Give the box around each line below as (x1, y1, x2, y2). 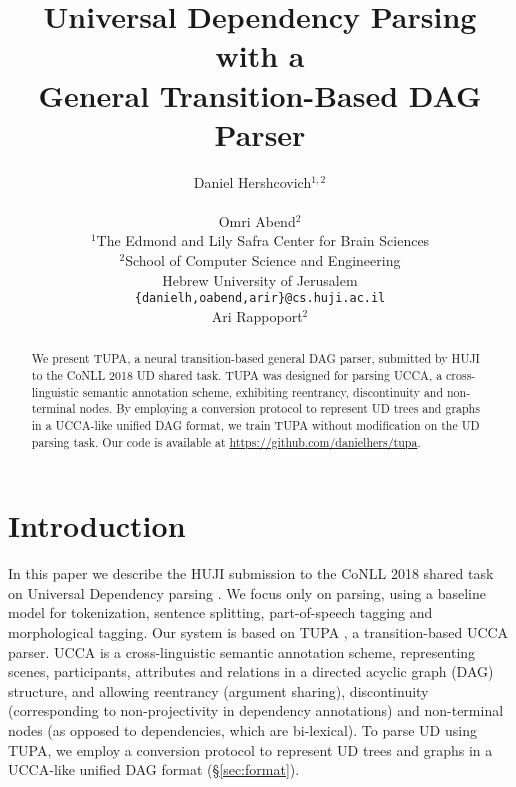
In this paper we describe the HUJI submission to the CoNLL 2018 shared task (8, 563, 494, 584)
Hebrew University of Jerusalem (162, 269, 358, 290)
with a (215, 35, 305, 76)
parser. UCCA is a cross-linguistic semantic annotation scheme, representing (8, 641, 476, 662)
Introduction (8, 505, 186, 546)
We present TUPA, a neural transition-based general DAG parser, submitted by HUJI (31, 350, 480, 367)
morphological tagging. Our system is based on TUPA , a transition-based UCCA (8, 621, 509, 642)
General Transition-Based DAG (38, 74, 482, 115)
